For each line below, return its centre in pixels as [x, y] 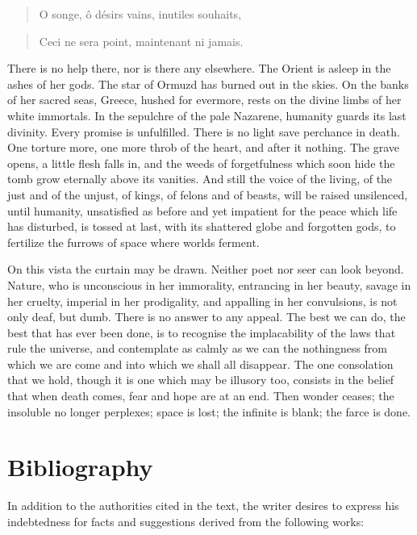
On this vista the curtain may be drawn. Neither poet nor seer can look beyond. [206, 269]
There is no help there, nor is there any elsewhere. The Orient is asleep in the [199, 68]
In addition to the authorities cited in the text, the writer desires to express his [203, 506]
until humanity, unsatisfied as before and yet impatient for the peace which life [202, 210]
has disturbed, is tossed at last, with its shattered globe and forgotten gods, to [202, 226]
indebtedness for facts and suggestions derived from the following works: [186, 521]
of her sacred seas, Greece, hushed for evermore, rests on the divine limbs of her [204, 100]
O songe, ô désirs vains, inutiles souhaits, [140, 14]
